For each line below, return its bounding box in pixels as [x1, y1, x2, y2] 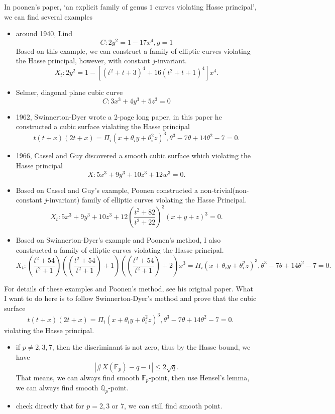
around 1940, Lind [16, 28, 73, 39]
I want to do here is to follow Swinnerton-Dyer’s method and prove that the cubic [4, 293, 257, 303]
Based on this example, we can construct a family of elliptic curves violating [16, 45, 251, 56]
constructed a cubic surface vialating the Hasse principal [16, 121, 190, 132]
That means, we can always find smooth [16, 372, 140, 382]
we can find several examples [4, 11, 92, 22]
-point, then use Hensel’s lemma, [149, 372, 250, 382]
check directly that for [16, 400, 84, 410]
